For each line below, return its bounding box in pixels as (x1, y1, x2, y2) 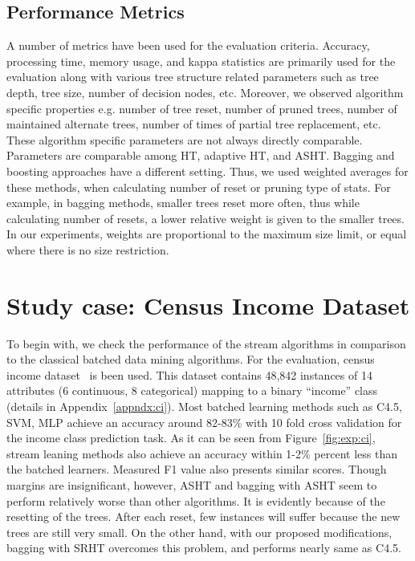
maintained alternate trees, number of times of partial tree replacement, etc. (6, 116, 381, 132)
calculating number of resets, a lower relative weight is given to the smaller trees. (6, 209, 405, 226)
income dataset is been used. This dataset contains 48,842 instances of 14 (6, 366, 372, 383)
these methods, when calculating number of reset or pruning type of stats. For (6, 178, 391, 195)
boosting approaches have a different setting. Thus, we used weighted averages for (6, 162, 409, 179)
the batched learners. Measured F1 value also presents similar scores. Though (6, 461, 387, 478)
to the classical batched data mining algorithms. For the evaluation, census (6, 351, 375, 368)
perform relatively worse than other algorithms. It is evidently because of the (6, 492, 385, 509)
